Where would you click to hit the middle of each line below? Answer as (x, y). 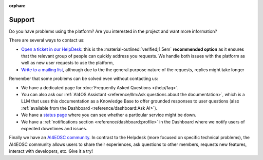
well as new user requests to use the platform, (67, 63)
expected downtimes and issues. (54, 128)
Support (22, 20)
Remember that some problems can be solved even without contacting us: (84, 79)
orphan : (17, 6)
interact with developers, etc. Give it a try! (51, 151)
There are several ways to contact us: (47, 40)
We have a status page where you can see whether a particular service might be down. (109, 115)
